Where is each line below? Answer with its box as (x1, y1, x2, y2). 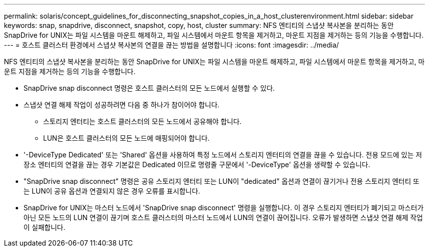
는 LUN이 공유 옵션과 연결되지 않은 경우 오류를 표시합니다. (24, 187, 200, 195)
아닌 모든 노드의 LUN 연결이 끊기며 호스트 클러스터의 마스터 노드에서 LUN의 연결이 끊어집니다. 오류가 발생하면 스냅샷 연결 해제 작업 (24, 213, 423, 222)
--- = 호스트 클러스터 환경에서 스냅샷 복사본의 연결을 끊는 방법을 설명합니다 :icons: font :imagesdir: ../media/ (4, 41, 339, 49)
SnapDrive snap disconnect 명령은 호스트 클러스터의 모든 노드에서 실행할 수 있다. (24, 84, 275, 92)
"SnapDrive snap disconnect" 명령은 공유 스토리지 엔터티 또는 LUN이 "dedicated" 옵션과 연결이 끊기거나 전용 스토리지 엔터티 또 (24, 177, 420, 185)
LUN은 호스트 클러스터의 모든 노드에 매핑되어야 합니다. (43, 134, 210, 142)
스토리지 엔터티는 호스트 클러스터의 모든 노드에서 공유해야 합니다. (43, 117, 242, 125)
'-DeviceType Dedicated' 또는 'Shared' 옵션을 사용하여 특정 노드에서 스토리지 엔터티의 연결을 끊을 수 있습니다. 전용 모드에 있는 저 (24, 151, 422, 159)
